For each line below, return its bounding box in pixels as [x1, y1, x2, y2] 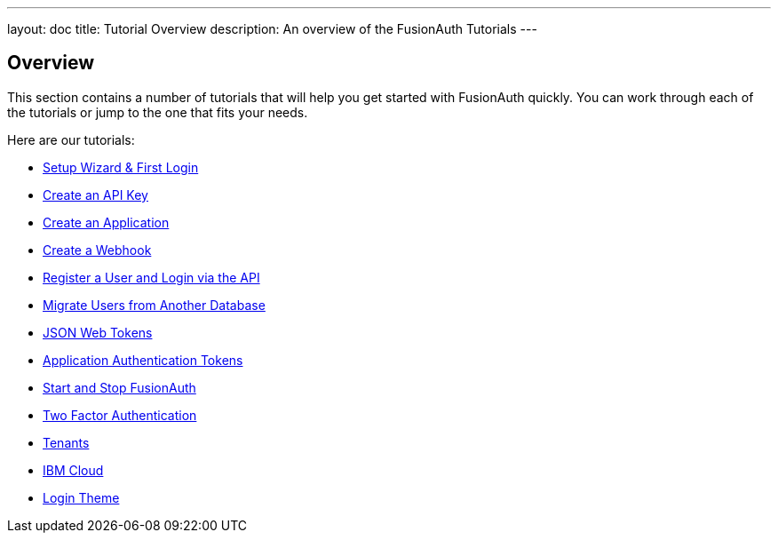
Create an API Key [43, 187, 148, 202]
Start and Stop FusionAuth [43, 379, 196, 395]
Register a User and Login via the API [43, 269, 260, 285]
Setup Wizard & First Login [43, 159, 199, 175]
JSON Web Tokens [43, 324, 153, 340]
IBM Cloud [43, 462, 104, 478]
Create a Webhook [43, 242, 152, 258]
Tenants [43, 434, 90, 450]
